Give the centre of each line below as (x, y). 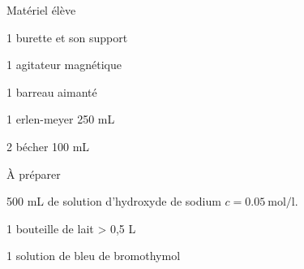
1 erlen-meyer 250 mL (61, 119)
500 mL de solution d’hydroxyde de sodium (114, 201)
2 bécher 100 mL (48, 146)
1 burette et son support (67, 37)
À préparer (34, 174)
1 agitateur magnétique (64, 65)
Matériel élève (41, 10)
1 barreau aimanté (52, 91)
